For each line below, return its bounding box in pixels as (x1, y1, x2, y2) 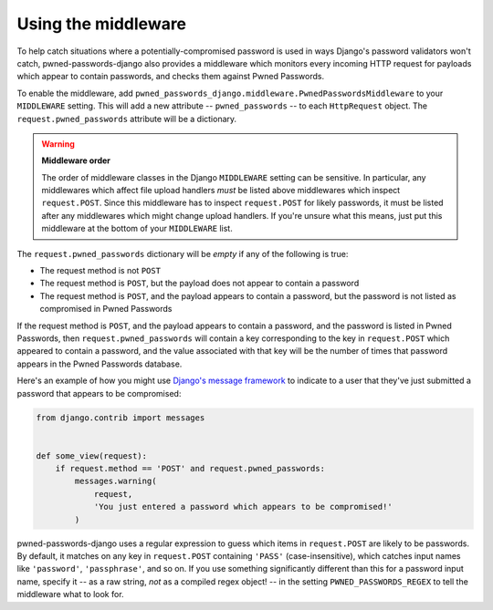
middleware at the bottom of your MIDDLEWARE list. (41, 223, 233, 234)
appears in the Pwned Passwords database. (16, 358, 183, 369)
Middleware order (41, 155, 111, 166)
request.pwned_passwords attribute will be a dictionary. (16, 113, 237, 124)
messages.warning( (74, 476, 157, 487)
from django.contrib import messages (36, 412, 205, 423)
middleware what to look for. (16, 589, 124, 600)
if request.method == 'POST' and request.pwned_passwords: (55, 463, 326, 474)
